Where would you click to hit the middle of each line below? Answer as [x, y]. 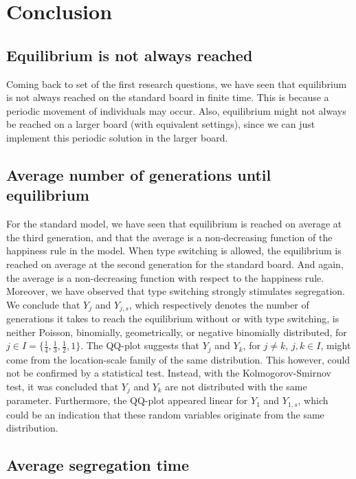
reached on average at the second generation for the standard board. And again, [175, 264]
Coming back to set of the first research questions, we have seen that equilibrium [177, 83]
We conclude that [43, 304]
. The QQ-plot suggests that [140, 345]
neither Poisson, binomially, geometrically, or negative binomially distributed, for [177, 332]
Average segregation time [98, 465]
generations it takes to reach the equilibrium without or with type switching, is [173, 319]
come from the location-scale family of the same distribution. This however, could [178, 359]
